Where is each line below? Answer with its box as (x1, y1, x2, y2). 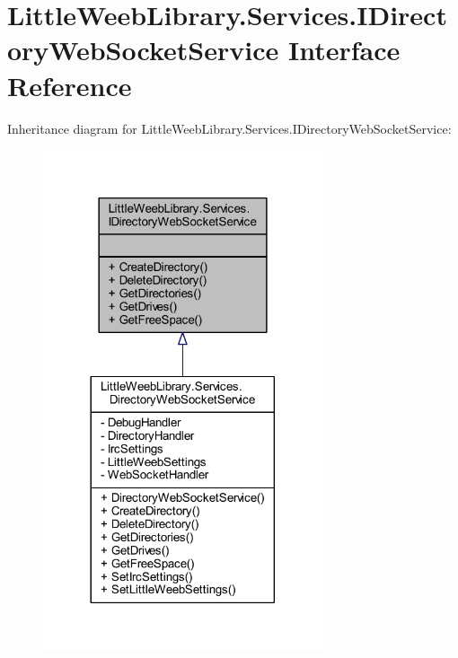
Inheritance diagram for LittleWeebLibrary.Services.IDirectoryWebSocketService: (7, 118, 452, 137)
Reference (7, 66, 132, 103)
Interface (287, 31, 401, 68)
